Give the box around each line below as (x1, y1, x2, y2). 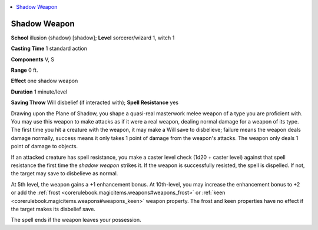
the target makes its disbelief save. (11, 205, 95, 212)
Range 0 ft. (11, 66, 38, 74)
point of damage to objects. (11, 143, 78, 150)
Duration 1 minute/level (11, 88, 68, 95)
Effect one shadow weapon (11, 77, 78, 85)
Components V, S (11, 56, 54, 63)
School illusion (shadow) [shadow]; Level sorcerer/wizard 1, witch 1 (11, 34, 175, 41)
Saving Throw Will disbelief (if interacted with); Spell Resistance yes (11, 99, 179, 106)
